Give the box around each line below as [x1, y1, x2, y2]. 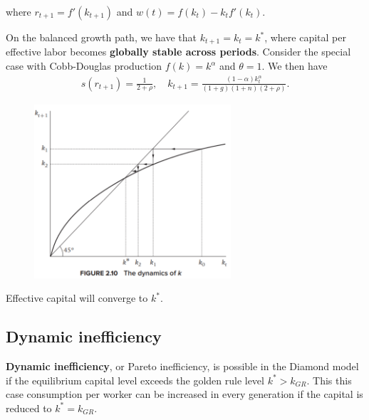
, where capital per [264, 30, 346, 44]
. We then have [261, 58, 328, 73]
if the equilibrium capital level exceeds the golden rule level [6, 372, 264, 387]
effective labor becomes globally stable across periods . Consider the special [6, 44, 351, 59]
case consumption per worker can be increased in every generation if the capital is [6, 387, 363, 401]
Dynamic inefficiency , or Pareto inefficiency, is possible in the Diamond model [6, 359, 359, 374]
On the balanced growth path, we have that [6, 30, 197, 44]
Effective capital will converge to [6, 290, 148, 305]
